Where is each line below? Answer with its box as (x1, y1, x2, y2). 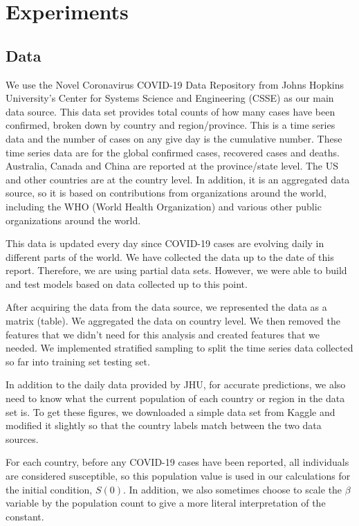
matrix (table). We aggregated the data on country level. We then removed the (6, 314, 340, 328)
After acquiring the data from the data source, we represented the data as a (6, 300, 327, 314)
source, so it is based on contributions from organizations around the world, (6, 185, 326, 200)
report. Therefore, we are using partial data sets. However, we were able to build (6, 263, 347, 278)
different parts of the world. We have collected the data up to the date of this (6, 249, 334, 264)
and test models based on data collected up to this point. (6, 276, 248, 291)
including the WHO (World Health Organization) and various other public (6, 199, 322, 213)
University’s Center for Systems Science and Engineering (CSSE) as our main (6, 91, 334, 105)
